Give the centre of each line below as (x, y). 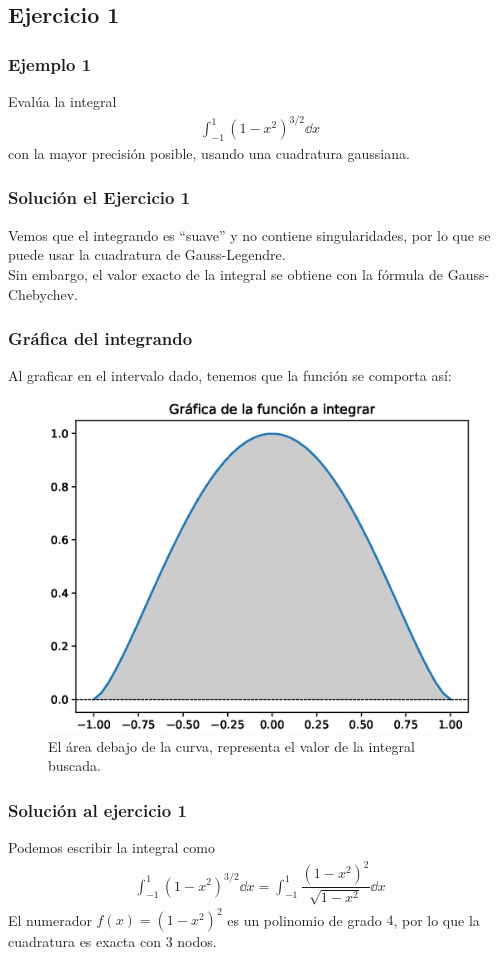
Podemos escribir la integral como (111, 847)
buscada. (74, 765)
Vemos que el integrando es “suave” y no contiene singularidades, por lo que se (249, 234)
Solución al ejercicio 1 (97, 809)
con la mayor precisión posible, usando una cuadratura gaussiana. (209, 152)
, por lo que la (436, 919)
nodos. (197, 941)
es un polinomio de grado (304, 919)
